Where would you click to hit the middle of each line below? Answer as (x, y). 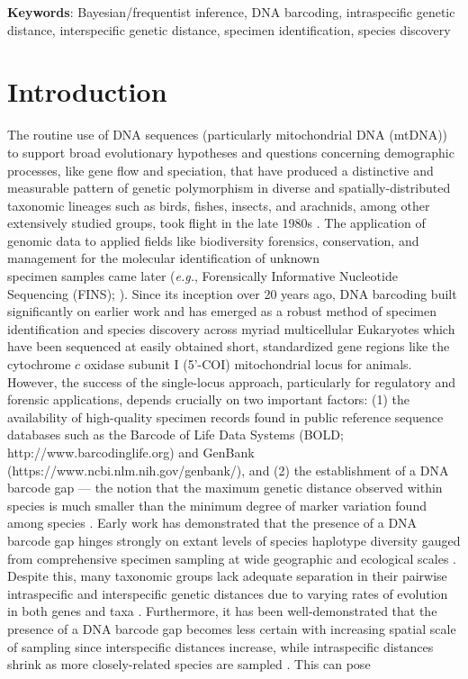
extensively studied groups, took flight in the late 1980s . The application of (216, 223)
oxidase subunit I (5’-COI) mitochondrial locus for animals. (248, 364)
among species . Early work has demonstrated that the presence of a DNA (212, 523)
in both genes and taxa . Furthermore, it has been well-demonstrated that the (222, 611)
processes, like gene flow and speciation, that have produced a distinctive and (220, 170)
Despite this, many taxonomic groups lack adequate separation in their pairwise (227, 576)
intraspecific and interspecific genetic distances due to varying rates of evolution (228, 593)
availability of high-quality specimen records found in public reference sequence (225, 416)
